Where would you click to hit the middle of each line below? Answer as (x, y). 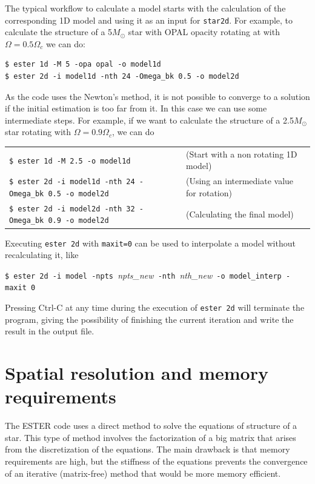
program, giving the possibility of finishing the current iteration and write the (149, 319)
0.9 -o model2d (78, 221)
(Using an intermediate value (240, 181)
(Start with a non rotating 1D (242, 154)
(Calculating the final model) (240, 214)
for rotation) (209, 192)
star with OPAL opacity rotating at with (204, 32)
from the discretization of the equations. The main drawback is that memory (148, 449)
